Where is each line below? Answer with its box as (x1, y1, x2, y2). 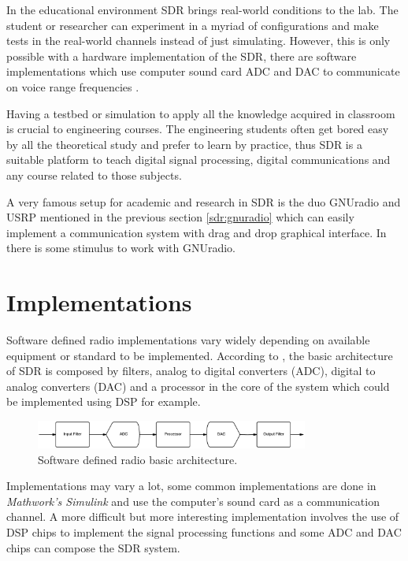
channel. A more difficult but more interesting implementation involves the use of (6, 508, 399, 525)
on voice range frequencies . (6, 78, 139, 95)
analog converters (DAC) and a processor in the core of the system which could (6, 377, 390, 394)
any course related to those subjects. (6, 166, 182, 183)
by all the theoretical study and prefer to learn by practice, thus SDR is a (6, 136, 362, 152)
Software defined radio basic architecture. (38, 451, 238, 467)
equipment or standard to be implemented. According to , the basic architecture (6, 347, 393, 363)
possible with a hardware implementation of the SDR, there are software (6, 47, 357, 64)
